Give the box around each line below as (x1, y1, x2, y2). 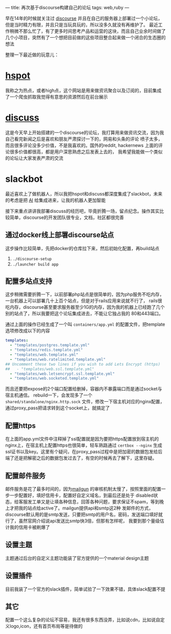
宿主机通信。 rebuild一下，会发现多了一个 (5, 392, 93, 398)
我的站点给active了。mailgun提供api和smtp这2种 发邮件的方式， (18, 505, 154, 511)
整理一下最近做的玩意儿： (5, 52, 59, 58)
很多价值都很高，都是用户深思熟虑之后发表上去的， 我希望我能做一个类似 (9, 149, 163, 155)
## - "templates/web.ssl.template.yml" (5, 367, 95, 372)
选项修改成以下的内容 (5, 328, 50, 334)
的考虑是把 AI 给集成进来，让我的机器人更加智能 (5, 197, 106, 203)
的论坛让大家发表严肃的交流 (5, 155, 64, 161)
